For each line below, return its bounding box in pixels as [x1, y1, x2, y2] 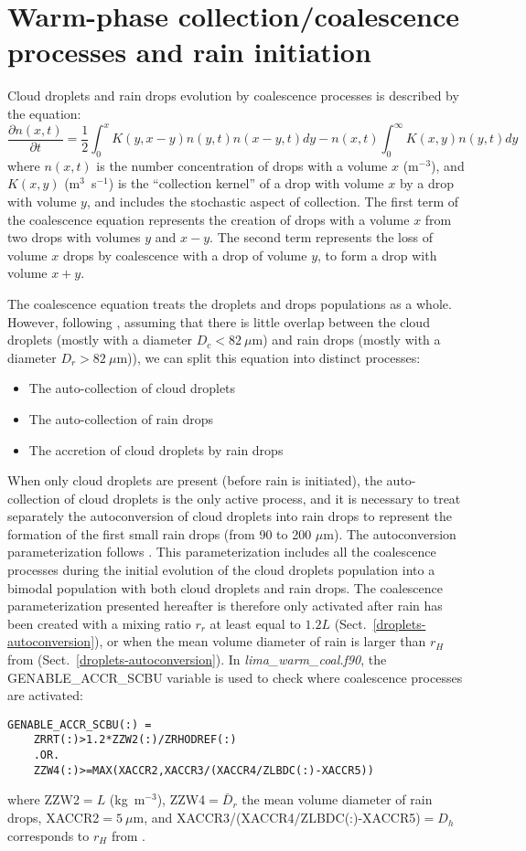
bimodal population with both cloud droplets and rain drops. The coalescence [7, 578, 444, 597]
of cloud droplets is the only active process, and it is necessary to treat [64, 488, 461, 507]
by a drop [399, 174, 455, 193]
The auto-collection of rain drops [28, 409, 214, 428]
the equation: [7, 103, 81, 122]
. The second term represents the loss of [209, 228, 433, 247]
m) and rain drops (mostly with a [252, 330, 441, 349]
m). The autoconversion [323, 524, 456, 543]
